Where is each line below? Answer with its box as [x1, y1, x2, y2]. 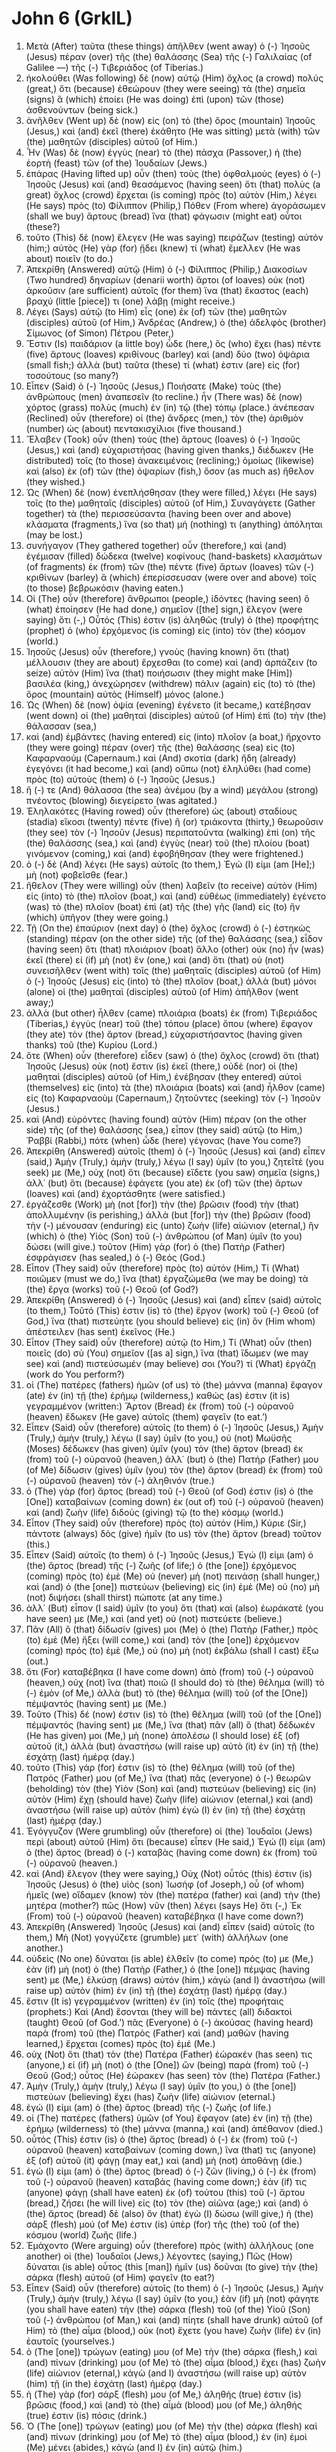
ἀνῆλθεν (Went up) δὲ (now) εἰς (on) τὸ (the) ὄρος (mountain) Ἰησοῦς [25, 114, 316, 126]
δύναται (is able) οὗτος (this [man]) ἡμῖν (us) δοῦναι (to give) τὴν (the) [25, 2260, 319, 2272]
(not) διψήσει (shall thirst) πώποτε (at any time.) [25, 1591, 223, 1603]
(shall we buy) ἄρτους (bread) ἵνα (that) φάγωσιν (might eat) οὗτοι [25, 210, 303, 222]
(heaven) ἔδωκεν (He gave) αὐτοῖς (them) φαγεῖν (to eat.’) [25, 1410, 268, 1422]
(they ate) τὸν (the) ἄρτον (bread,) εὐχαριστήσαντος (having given [25, 1028, 303, 1040]
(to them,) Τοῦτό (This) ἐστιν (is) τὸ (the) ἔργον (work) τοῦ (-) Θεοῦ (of [25, 1304, 319, 1316]
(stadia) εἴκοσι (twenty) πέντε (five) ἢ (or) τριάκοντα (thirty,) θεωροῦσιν [25, 815, 324, 827]
